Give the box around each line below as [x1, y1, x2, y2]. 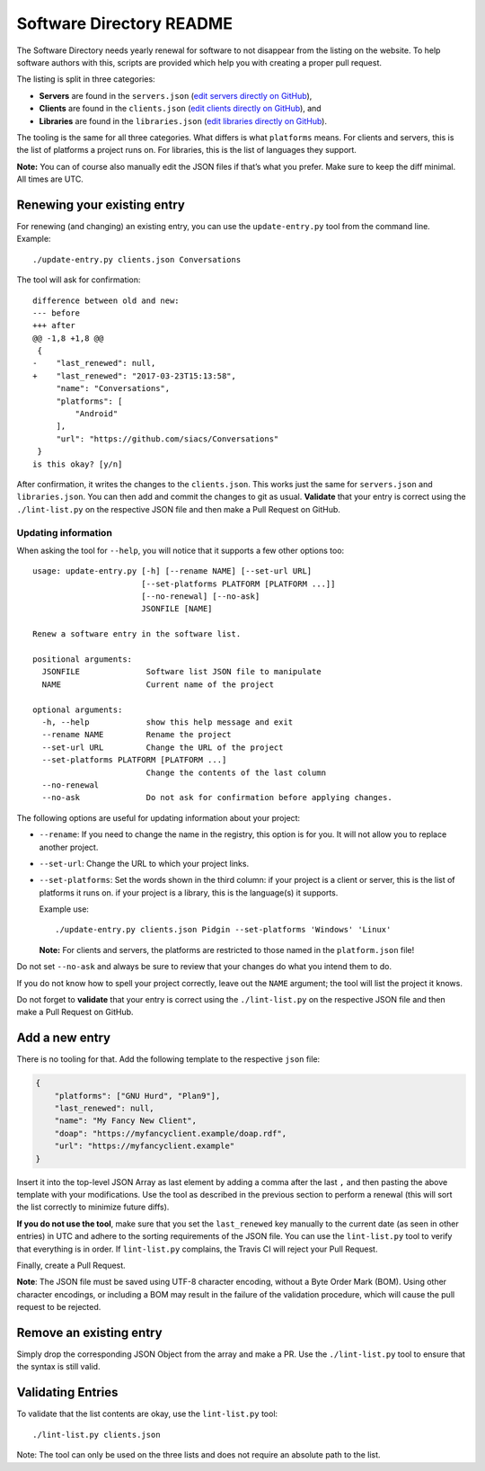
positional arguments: [32, 655, 133, 664]
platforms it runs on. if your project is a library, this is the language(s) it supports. [39, 887, 339, 898]
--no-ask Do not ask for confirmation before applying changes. [41, 792, 392, 803]
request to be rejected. [16, 1302, 101, 1313]
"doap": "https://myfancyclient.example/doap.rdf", [54, 1128, 287, 1138]
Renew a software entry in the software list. [32, 629, 242, 639]
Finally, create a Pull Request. [16, 1260, 126, 1270]
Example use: [39, 904, 90, 914]
